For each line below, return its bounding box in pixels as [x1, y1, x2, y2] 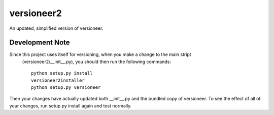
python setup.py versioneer [31, 85, 101, 90]
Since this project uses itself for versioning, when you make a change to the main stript [9, 51, 191, 57]
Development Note [9, 38, 71, 47]
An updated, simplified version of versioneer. [9, 25, 104, 31]
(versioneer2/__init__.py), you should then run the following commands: [22, 59, 171, 65]
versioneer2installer [31, 77, 85, 83]
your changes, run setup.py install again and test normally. [9, 102, 132, 108]
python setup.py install [31, 71, 93, 76]
